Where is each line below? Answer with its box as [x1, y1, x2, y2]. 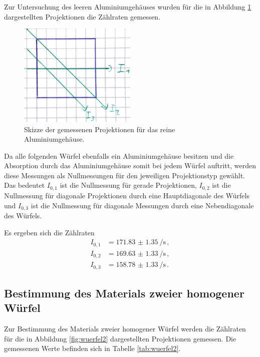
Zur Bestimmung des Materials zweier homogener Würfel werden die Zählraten [4, 323, 246, 334]
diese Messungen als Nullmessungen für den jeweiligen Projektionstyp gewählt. [4, 170, 245, 180]
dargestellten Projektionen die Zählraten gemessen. [4, 11, 161, 22]
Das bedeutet [4, 180, 45, 190]
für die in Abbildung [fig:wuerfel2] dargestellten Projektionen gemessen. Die [4, 333, 236, 343]
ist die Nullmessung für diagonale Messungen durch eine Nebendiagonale [31, 200, 254, 210]
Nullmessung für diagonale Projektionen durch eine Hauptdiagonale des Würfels [4, 190, 249, 200]
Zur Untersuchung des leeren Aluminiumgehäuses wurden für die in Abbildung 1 [4, 2, 251, 12]
